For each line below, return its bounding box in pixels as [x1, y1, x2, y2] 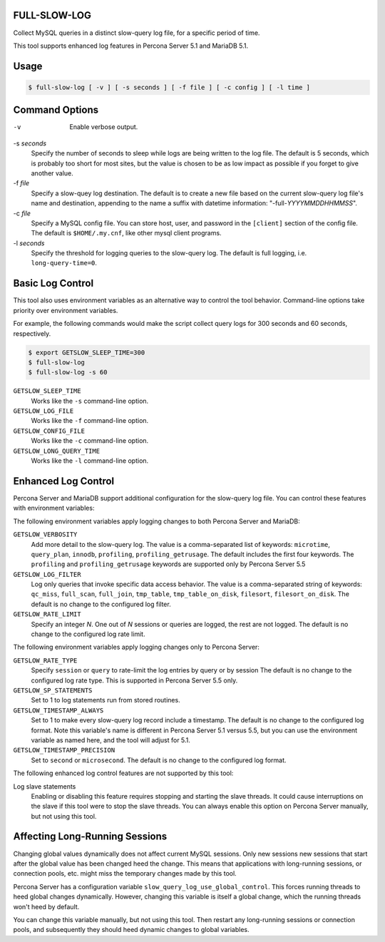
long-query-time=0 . [31, 259, 98, 267]
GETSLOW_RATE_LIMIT [13, 610, 81, 618]
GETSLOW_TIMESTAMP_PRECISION [13, 746, 115, 754]
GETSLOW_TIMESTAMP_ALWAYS [13, 706, 104, 715]
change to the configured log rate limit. [31, 630, 145, 638]
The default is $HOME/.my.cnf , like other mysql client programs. [31, 229, 222, 237]
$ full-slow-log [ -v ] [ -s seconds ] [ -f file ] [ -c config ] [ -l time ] [28, 83, 310, 91]
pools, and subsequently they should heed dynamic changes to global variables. [13, 926, 250, 934]
